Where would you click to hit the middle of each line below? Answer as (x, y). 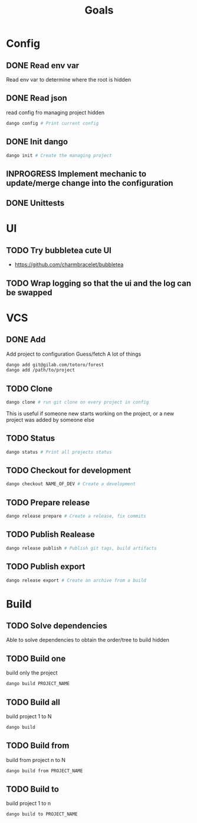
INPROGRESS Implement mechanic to (76, 174)
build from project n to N (36, 760)
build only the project (32, 673)
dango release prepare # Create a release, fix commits (76, 516)
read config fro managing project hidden (55, 112)
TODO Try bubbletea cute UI (59, 250)
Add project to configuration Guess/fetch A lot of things (74, 354)
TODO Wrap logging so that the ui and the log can (99, 283)
